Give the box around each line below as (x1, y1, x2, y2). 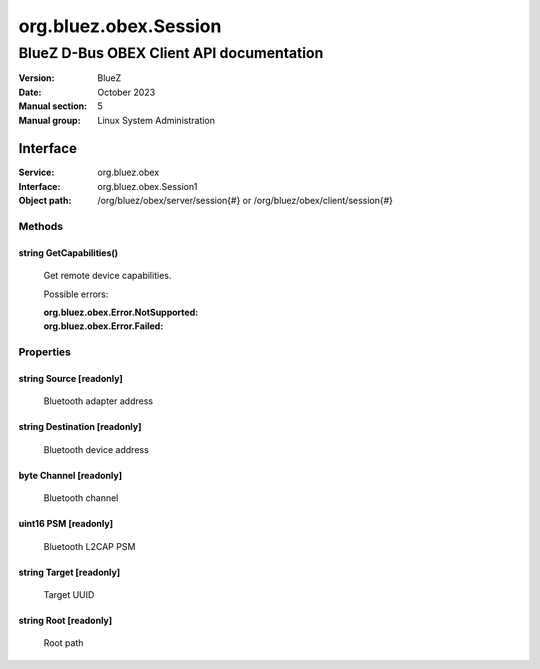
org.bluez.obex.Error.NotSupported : (43, 306, 199, 318)
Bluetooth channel (43, 492, 119, 504)
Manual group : (18, 114, 81, 126)
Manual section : (18, 100, 88, 112)
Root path (43, 637, 84, 649)
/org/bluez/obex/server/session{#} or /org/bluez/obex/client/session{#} (97, 195, 394, 207)
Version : (18, 72, 55, 84)
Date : (18, 86, 42, 98)
